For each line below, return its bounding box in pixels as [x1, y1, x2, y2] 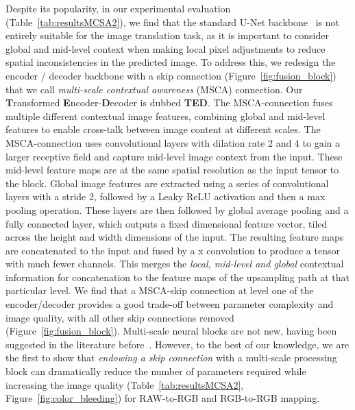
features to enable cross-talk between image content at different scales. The [5, 122, 321, 136]
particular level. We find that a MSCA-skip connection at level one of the [5, 283, 314, 298]
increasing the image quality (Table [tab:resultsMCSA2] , [5, 377, 244, 391]
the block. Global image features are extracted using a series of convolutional [5, 176, 329, 190]
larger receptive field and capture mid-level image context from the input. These [5, 149, 343, 163]
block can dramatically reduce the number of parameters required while [5, 364, 306, 378]
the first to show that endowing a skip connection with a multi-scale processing [5, 350, 337, 365]
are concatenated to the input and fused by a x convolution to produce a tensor [5, 243, 340, 257]
